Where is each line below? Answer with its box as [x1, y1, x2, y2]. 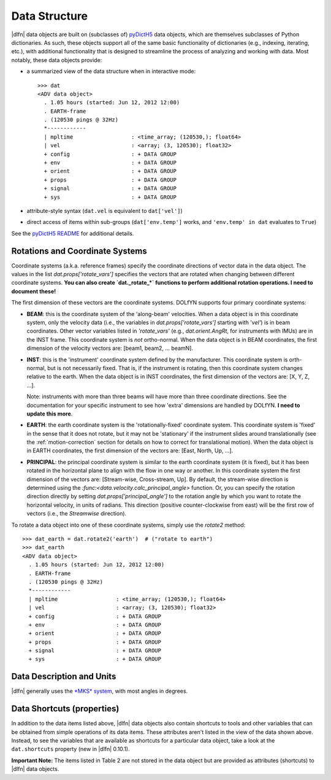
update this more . [26, 410, 73, 417]
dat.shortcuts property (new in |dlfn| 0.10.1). [11, 746, 130, 753]
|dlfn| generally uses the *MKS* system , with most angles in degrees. [11, 687, 188, 695]
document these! [11, 287, 56, 295]
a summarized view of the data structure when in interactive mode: [26, 68, 196, 75]
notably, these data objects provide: [11, 56, 102, 64]
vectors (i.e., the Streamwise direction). [26, 510, 127, 517]
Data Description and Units [11, 671, 116, 682]
